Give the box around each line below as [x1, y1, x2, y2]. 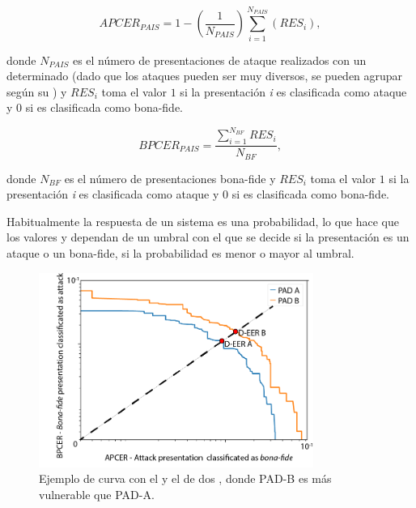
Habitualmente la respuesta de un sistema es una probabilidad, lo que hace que [6, 212, 400, 229]
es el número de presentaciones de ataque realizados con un [72, 51, 367, 68]
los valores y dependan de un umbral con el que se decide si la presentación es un [6, 228, 410, 245]
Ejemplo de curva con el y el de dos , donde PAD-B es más [39, 470, 332, 487]
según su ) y [6, 83, 67, 100]
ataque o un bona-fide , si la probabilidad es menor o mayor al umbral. [6, 245, 354, 262]
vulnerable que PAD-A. [39, 485, 155, 502]
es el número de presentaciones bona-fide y [64, 169, 276, 186]
